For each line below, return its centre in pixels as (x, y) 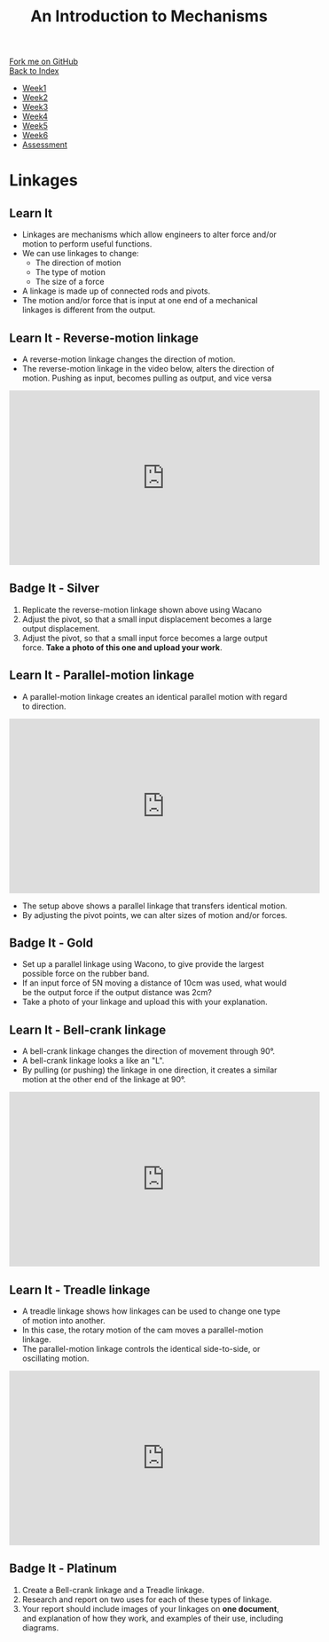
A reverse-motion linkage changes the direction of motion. (129, 359)
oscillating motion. (55, 1358)
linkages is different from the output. (89, 310)
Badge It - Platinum (63, 1569)
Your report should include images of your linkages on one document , (150, 1608)
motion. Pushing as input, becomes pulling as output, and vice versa (147, 378)
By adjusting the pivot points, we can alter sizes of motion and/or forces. (155, 915)
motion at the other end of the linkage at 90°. (104, 1080)
